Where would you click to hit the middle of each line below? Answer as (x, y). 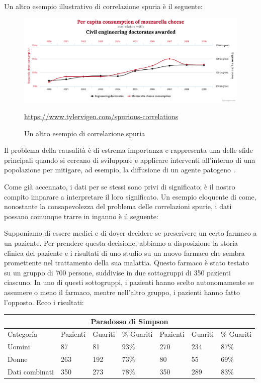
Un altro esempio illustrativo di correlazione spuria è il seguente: (103, 6)
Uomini (19, 347)
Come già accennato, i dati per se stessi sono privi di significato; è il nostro (120, 187)
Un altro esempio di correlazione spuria (85, 133)
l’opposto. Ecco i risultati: (44, 302)
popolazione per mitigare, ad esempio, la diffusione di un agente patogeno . (120, 170)
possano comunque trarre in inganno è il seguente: (81, 216)
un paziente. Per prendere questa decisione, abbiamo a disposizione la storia (121, 243)
